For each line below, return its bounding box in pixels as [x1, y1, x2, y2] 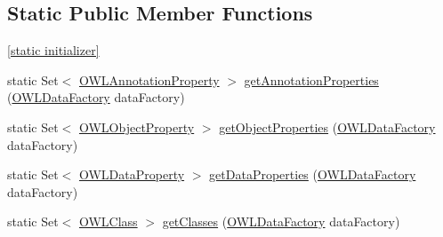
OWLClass [78, 212, 138, 231]
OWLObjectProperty [78, 117, 195, 136]
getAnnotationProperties [244, 70, 379, 89]
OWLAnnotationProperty [78, 70, 220, 89]
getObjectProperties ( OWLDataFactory [219, 117, 436, 136]
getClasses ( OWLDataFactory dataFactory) [162, 212, 400, 231]
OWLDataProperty [78, 165, 185, 184]
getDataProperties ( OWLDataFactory [209, 165, 416, 184]
